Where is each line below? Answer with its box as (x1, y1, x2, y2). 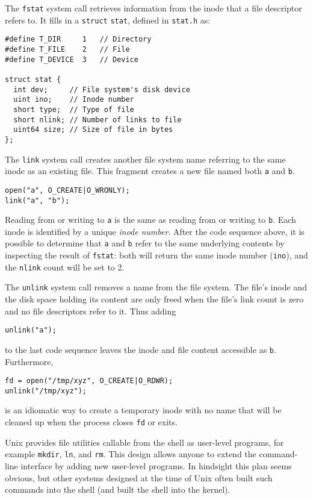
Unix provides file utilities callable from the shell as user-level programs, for (5, 436, 284, 448)
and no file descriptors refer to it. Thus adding (5, 304, 176, 317)
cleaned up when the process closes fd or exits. (5, 416, 178, 428)
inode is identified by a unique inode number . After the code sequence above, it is (5, 225, 305, 237)
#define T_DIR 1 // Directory (5, 35, 152, 44)
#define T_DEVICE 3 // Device (5, 55, 138, 64)
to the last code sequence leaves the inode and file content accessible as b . (5, 343, 276, 355)
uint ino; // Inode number (13, 95, 134, 104)
